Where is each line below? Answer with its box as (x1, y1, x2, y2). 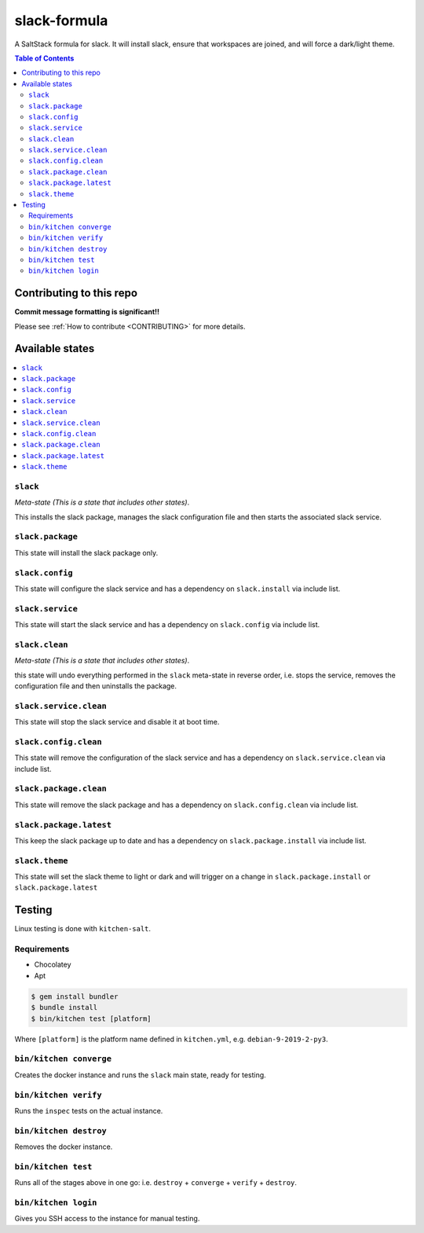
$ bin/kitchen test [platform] (31, 1014, 152, 1023)
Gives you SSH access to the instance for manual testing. (14, 1214, 200, 1224)
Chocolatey (34, 960, 71, 970)
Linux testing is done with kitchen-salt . (14, 924, 152, 934)
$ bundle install (31, 1003, 98, 1012)
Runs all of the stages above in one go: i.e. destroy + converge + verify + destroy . (14, 1178, 298, 1187)
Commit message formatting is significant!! (14, 307, 160, 317)
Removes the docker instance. (14, 1142, 113, 1151)
